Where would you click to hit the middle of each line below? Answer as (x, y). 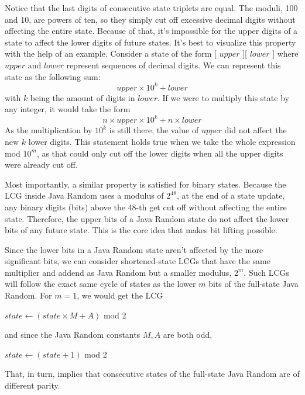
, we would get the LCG (120, 295)
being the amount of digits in (83, 97)
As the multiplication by (49, 130)
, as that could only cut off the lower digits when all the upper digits (160, 153)
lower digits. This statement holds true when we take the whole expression (162, 141)
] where (285, 53)
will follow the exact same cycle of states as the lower (100, 284)
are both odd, (188, 335)
